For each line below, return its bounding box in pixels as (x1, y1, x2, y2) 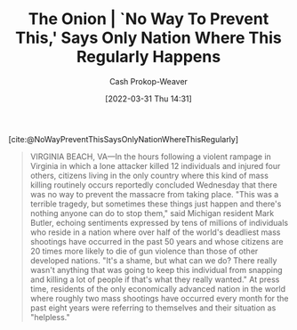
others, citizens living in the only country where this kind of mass (29, 170, 269, 181)
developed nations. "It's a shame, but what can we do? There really (29, 254, 277, 266)
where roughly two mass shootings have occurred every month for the (29, 293, 290, 303)
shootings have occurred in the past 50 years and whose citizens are (29, 236, 284, 246)
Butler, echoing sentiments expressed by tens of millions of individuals (29, 217, 289, 228)
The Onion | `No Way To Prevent (28, 9, 269, 29)
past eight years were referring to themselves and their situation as (29, 302, 277, 313)
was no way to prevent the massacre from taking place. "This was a (29, 189, 279, 199)
